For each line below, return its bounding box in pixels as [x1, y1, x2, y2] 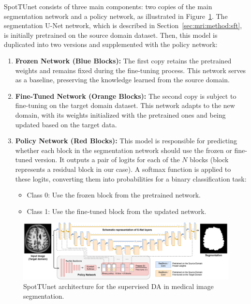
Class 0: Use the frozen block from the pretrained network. [27, 190, 201, 200]
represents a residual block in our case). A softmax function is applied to [15, 164, 231, 174]
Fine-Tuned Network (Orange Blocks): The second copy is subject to [15, 91, 236, 101]
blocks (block [190, 154, 229, 165]
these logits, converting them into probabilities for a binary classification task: [15, 173, 247, 183]
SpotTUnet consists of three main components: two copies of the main [4, 1, 212, 11]
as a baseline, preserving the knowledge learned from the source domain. [15, 75, 230, 85]
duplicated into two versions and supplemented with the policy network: [4, 39, 218, 49]
